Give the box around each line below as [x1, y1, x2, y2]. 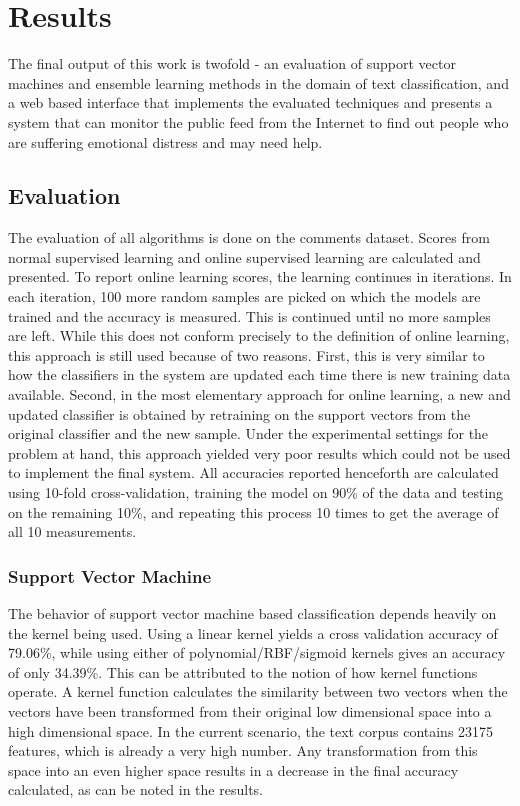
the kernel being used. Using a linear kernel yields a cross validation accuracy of [8, 622, 498, 643]
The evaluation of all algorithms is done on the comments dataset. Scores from [8, 227, 490, 248]
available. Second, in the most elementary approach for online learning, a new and [8, 384, 511, 405]
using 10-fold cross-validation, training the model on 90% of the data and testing [8, 482, 504, 503]
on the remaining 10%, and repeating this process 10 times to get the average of [8, 501, 499, 522]
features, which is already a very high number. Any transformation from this [8, 740, 478, 761]
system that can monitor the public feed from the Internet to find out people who [8, 111, 509, 132]
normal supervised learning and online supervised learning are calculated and [8, 246, 481, 267]
